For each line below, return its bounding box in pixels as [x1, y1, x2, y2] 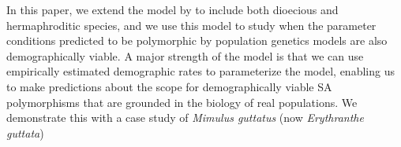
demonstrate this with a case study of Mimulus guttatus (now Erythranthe [6, 109, 364, 126]
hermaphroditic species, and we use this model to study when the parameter [6, 17, 377, 33]
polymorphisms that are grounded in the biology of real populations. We [6, 94, 358, 110]
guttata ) [6, 124, 44, 141]
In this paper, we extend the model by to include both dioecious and [6, 2, 339, 17]
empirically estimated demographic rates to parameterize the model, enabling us [6, 63, 395, 79]
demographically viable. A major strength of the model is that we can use [6, 47, 364, 64]
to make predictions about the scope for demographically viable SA [6, 78, 332, 94]
